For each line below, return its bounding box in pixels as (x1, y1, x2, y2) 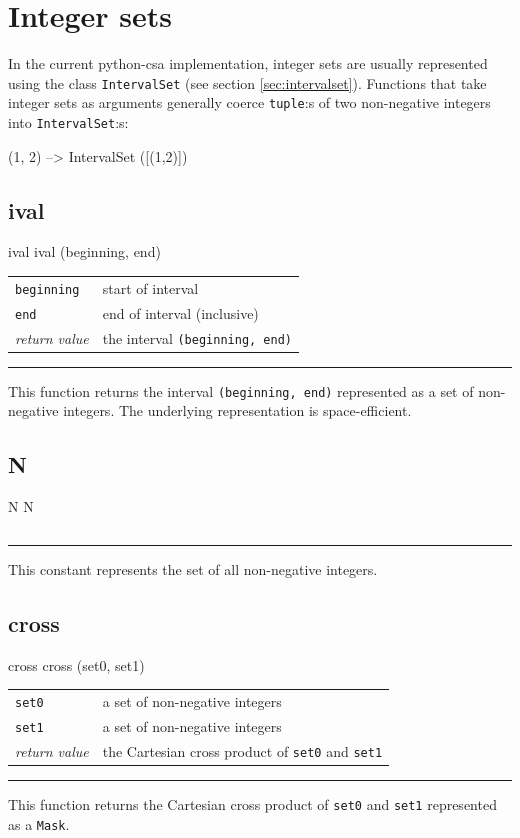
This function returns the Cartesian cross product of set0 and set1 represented (8, 793, 497, 814)
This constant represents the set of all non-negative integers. (8, 558, 378, 579)
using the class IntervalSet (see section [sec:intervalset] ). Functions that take (8, 72, 487, 93)
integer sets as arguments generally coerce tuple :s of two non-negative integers (8, 92, 491, 113)
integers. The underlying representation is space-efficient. (63, 400, 412, 421)
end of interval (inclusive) (102, 302, 259, 323)
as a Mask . (8, 813, 70, 834)
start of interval (102, 277, 199, 298)
